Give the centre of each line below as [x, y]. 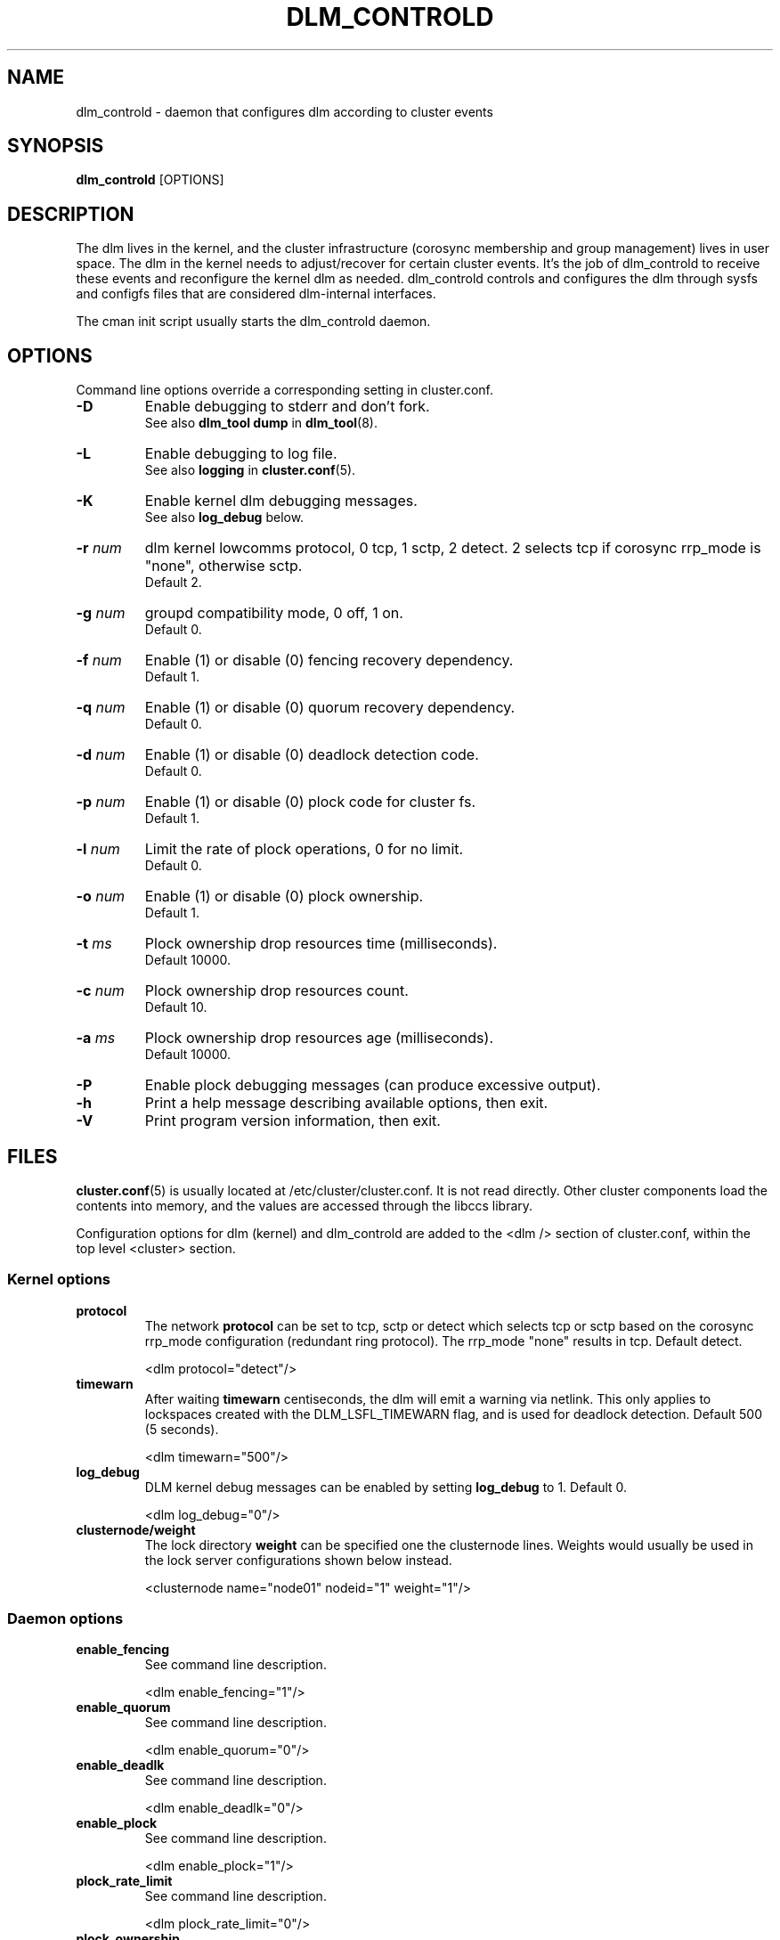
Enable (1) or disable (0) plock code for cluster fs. [310, 802]
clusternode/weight [136, 1529]
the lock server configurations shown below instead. [298, 1560]
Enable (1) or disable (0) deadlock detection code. [312, 755]
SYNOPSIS [56, 146]
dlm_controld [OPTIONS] [150, 180]
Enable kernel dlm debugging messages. [281, 501]
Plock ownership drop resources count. [276, 991]
